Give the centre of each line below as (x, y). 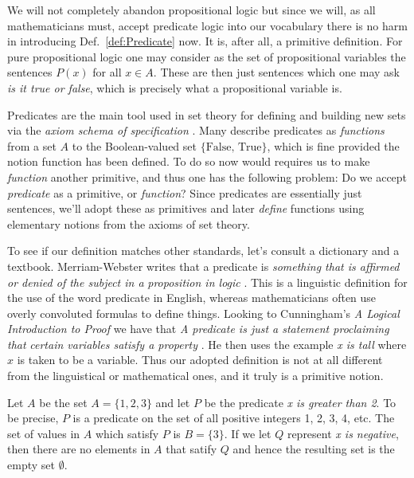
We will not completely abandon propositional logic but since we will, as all (191, 10)
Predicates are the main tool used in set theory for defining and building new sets (207, 114)
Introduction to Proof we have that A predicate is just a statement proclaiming (198, 329)
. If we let (248, 433)
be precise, (33, 418)
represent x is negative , (343, 433)
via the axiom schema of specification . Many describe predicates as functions (196, 130)
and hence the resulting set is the (314, 449)
